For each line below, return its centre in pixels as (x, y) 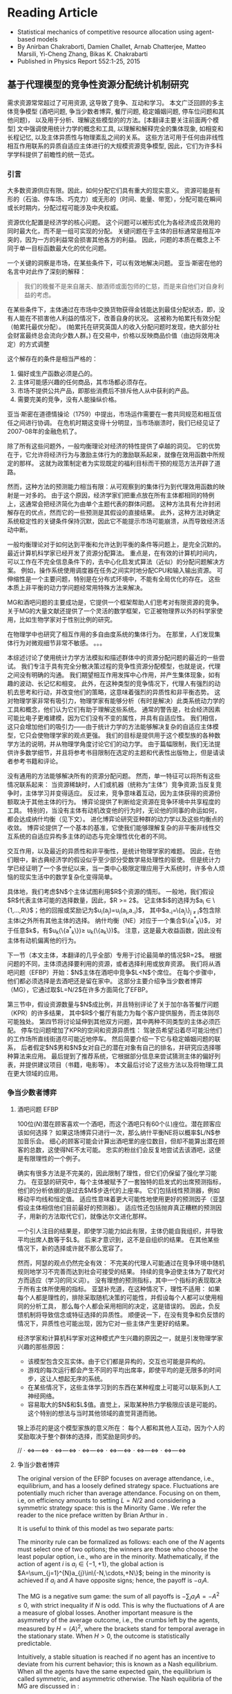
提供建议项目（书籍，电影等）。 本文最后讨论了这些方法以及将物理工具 (124, 1065)
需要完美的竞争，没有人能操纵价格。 (69, 399)
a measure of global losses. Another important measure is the (105, 1612)
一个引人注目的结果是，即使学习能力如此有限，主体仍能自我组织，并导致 (120, 1230)
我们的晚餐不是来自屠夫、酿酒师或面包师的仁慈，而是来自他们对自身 (121, 286)
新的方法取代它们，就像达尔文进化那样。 (93, 1216)
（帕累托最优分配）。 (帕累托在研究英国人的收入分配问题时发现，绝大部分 (110, 327)
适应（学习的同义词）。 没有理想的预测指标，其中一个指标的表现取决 (126, 1280)
